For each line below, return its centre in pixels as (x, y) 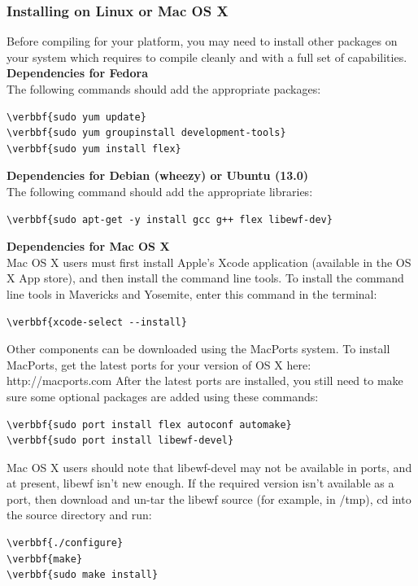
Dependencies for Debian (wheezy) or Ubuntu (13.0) (158, 175)
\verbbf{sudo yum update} (76, 117)
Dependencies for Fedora (78, 73)
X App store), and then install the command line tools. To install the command (205, 278)
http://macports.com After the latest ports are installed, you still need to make (205, 380)
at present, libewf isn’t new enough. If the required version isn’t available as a (200, 483)
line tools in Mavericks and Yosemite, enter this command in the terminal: (192, 293)
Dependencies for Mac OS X (88, 246)
